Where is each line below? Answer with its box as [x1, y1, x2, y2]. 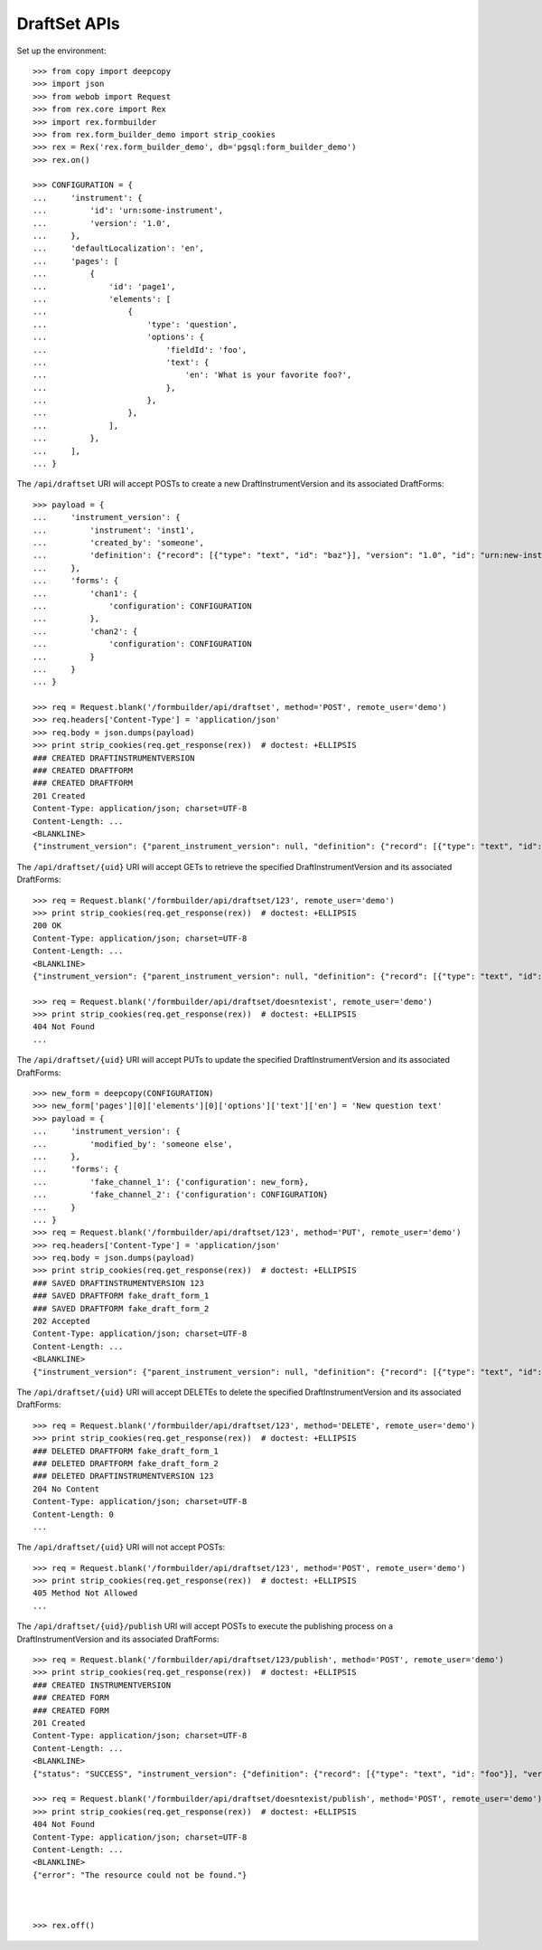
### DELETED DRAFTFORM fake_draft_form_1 [33, 1445, 219, 1456]
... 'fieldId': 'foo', [33, 345, 248, 355]
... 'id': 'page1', [33, 281, 176, 291]
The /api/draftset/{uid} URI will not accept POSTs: [16, 1542, 226, 1553]
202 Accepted [33, 1316, 90, 1327]
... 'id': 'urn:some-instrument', [33, 205, 224, 216]
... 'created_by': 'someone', [33, 538, 205, 547]
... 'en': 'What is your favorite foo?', [33, 370, 352, 380]
